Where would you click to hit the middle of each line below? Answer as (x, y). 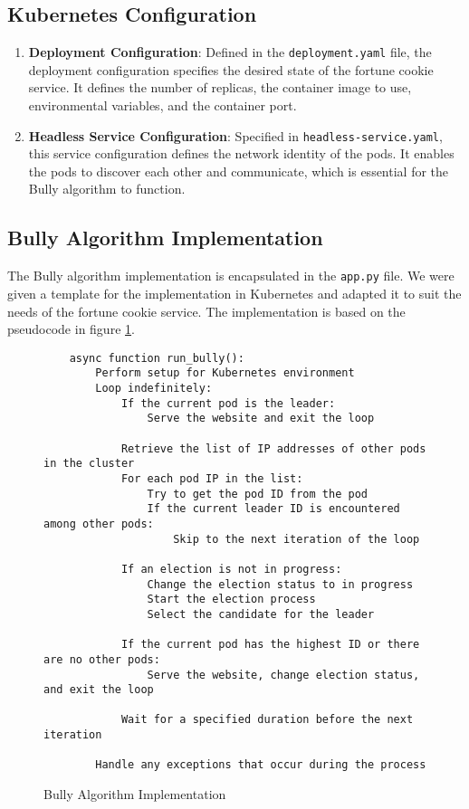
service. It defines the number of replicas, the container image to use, (220, 87)
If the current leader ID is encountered (273, 509)
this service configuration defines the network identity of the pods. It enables (241, 153)
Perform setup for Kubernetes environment (225, 373)
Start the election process (231, 600)
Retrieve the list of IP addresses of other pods (273, 448)
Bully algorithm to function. (107, 189)
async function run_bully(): (157, 358)
